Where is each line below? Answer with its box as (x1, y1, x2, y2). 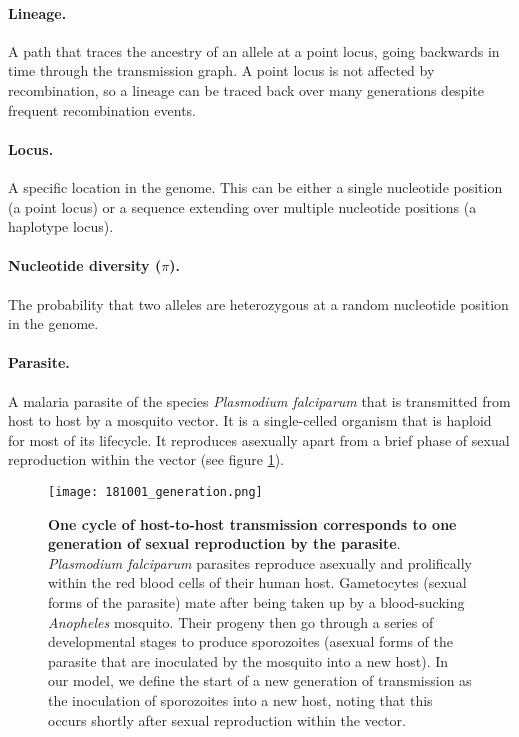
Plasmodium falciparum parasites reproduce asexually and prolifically (48, 552, 472, 573)
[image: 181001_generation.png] (48, 484, 263, 499)
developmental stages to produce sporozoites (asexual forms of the (48, 631, 453, 652)
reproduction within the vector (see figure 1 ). (8, 449, 284, 470)
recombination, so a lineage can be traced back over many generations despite (8, 79, 484, 100)
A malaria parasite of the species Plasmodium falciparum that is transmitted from (8, 390, 511, 411)
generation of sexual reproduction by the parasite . (48, 533, 401, 554)
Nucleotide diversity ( (8, 255, 162, 276)
